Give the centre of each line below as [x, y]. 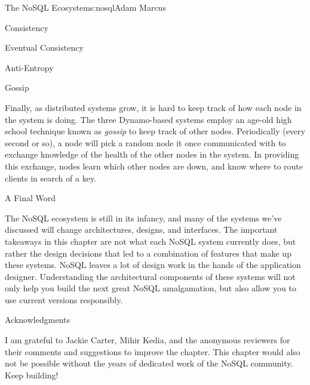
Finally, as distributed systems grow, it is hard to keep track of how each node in [153, 107]
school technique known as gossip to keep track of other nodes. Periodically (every [155, 131]
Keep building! [32, 375]
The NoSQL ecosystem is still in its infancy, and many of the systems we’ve [143, 218]
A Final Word [30, 198]
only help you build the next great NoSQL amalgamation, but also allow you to [151, 288]
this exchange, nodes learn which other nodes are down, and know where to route [154, 166]
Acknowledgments [37, 320]
